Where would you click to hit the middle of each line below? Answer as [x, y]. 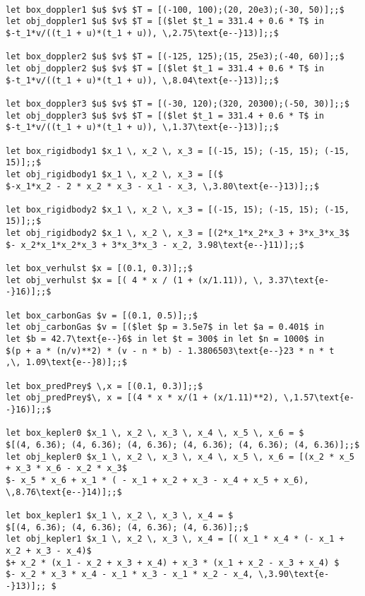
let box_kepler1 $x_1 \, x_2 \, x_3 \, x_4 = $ [120, 515]
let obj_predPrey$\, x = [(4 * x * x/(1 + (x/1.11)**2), [142, 398]
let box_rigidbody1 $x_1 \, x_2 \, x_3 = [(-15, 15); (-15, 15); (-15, [178, 151]
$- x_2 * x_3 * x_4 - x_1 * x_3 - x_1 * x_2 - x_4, [130, 574]
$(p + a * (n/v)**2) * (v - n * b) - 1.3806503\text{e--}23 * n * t [170, 351]
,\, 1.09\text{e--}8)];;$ [66, 363]
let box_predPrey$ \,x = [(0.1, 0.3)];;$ [104, 386]
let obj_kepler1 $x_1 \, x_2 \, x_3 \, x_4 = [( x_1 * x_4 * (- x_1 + [175, 539]
